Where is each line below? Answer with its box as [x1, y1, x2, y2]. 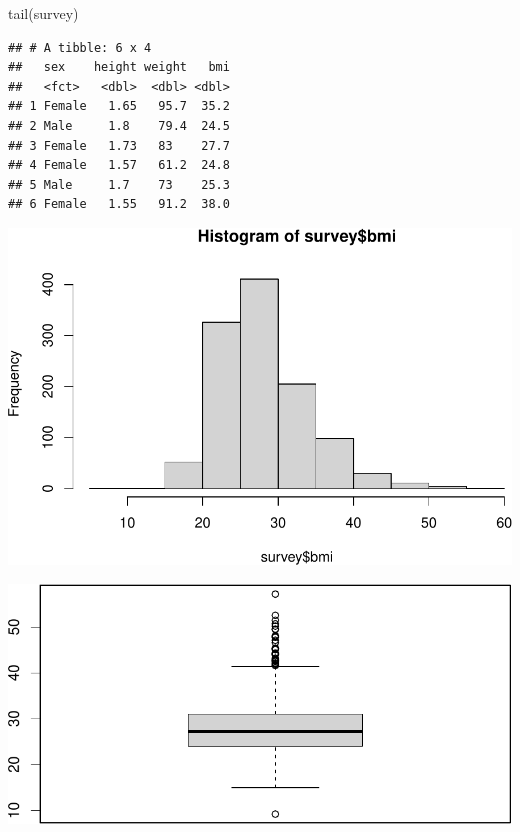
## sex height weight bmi [8, 60, 230, 75]
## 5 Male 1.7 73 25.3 [8, 177, 230, 192]
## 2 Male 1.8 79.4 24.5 [8, 118, 230, 133]
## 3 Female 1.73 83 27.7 [8, 138, 230, 153]
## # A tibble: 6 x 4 [8, 40, 152, 55]
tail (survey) [8, 3, 79, 23]
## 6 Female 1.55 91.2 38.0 [8, 197, 230, 212]
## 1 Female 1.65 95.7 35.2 [8, 99, 230, 114]
